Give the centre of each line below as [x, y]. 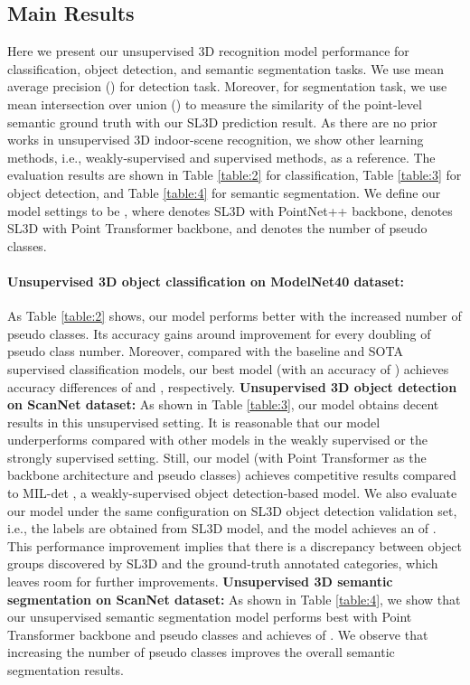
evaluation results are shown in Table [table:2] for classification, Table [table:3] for [235, 175]
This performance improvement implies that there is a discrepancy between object [235, 545]
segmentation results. [66, 670]
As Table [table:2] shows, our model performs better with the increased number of [235, 316]
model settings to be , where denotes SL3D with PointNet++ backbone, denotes [230, 210]
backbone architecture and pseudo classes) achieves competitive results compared [232, 475]
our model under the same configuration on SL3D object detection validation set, [232, 510]
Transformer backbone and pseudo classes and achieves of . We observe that [218, 634]
